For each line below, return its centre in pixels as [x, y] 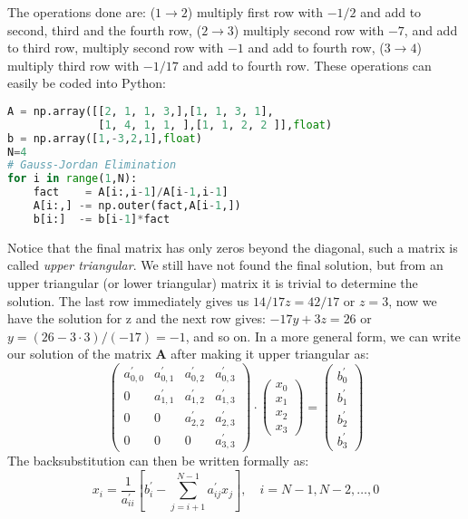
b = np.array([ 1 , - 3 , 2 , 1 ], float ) [105, 138]
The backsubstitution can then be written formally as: [158, 461]
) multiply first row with [255, 12]
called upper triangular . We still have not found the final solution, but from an [225, 265]
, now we [413, 300]
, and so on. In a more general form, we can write [323, 336]
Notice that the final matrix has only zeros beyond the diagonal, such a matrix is [233, 247]
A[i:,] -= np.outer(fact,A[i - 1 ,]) [137, 206]
